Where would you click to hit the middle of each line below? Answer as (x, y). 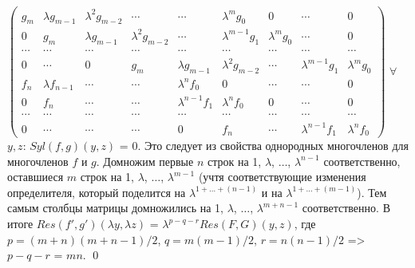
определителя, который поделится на (97, 192)
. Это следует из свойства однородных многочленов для (273, 146)
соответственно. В (346, 208)
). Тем (372, 192)
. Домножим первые (145, 161)
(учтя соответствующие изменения (282, 177)
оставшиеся (36, 177)
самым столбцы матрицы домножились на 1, (115, 208)
